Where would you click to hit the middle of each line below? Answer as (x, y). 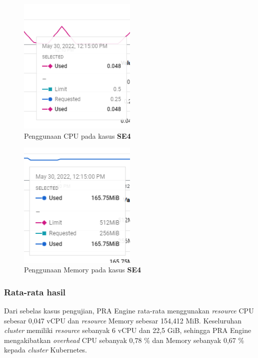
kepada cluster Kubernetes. (46, 350)
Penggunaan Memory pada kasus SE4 (83, 270)
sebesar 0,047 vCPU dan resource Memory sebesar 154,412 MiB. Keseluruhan (123, 320)
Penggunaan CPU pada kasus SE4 (77, 135)
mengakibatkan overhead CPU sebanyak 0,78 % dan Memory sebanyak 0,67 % (124, 340)
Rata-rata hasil (35, 292)
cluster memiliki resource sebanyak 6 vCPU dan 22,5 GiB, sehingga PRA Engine (128, 330)
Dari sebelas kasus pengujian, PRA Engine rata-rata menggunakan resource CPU (129, 311)
